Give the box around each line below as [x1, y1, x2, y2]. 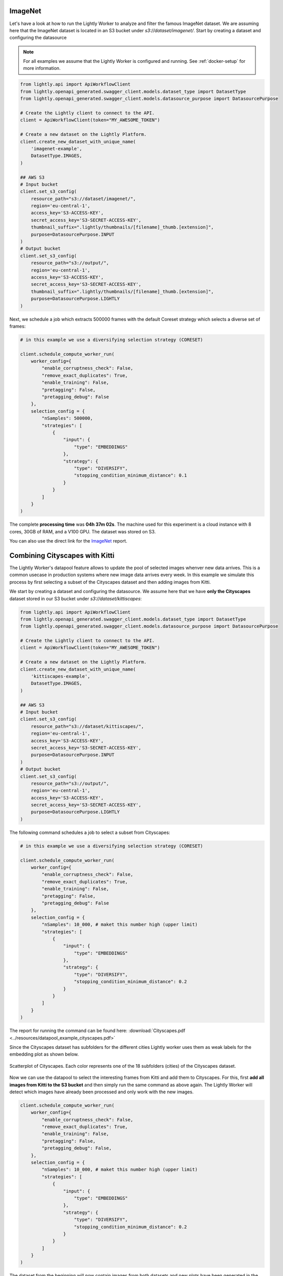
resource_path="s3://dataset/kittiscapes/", [31, 723, 144, 729]
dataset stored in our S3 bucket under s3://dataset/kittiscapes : [9, 595, 142, 602]
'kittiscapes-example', [31, 674, 90, 679]
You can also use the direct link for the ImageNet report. [9, 538, 127, 544]
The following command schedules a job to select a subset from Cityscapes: [9, 829, 170, 836]
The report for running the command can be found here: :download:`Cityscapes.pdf [9, 1027, 186, 1034]
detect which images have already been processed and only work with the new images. [9, 1089, 194, 1095]
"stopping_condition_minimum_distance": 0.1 [74, 473, 187, 478]
